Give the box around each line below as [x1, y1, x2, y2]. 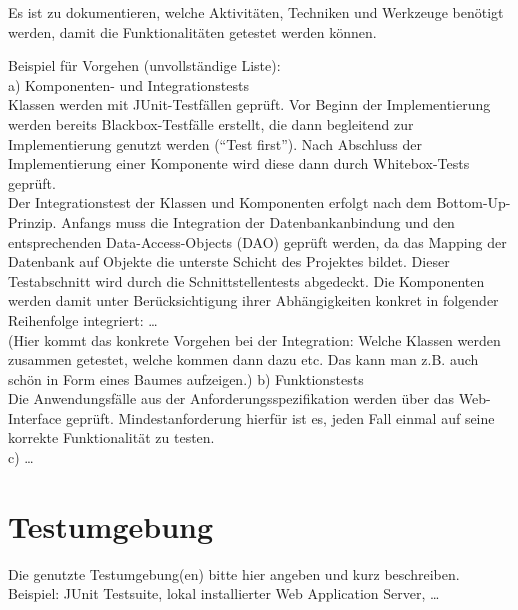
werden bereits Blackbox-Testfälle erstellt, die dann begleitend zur [8, 113, 414, 134]
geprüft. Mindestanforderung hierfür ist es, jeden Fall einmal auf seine [65, 407, 495, 428]
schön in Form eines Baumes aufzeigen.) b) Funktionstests [8, 368, 364, 389]
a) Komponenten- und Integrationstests [8, 74, 249, 95]
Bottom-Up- [436, 192, 511, 213]
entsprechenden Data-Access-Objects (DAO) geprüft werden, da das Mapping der [8, 231, 507, 252]
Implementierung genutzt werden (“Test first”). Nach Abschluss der [8, 133, 422, 154]
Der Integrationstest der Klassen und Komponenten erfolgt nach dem [8, 192, 432, 213]
